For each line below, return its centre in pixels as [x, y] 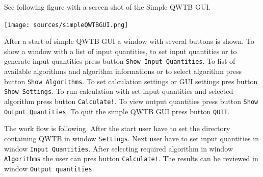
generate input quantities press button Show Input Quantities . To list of [120, 61]
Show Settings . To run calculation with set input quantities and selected [119, 91]
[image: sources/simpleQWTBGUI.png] [66, 25]
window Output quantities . [49, 168]
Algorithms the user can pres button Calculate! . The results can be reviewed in [131, 158]
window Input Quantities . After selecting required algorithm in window [119, 148]
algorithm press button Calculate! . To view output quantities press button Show [131, 101]
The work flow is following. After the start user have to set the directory [117, 128]
